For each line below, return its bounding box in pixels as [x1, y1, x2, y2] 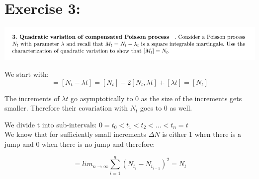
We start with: [4, 69, 49, 79]
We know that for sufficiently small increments [4, 129, 146, 139]
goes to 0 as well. [140, 103, 192, 113]
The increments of [4, 93, 60, 103]
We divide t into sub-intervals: [4, 119, 97, 129]
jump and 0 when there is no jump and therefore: [4, 139, 155, 149]
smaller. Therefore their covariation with [4, 103, 128, 113]
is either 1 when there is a [162, 129, 242, 139]
